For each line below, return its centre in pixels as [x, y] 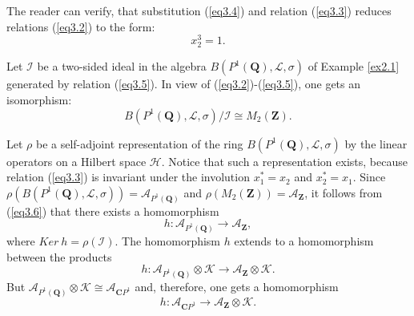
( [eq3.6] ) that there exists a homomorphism [113, 211]
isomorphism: [39, 100]
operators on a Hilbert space [76, 161]
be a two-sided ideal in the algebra [122, 66]
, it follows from [344, 192]
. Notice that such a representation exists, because [284, 161]
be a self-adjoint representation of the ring [139, 143]
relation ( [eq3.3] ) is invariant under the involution [128, 177]
